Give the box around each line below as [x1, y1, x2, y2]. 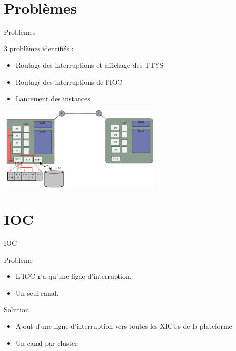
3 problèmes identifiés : [4, 43, 74, 53]
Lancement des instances [15, 93, 90, 103]
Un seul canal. [15, 287, 59, 298]
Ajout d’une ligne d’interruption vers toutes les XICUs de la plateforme [15, 321, 232, 331]
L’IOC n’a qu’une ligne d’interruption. [15, 271, 132, 281]
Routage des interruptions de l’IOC [15, 76, 122, 87]
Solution [4, 304, 29, 314]
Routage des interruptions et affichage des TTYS [15, 60, 164, 70]
